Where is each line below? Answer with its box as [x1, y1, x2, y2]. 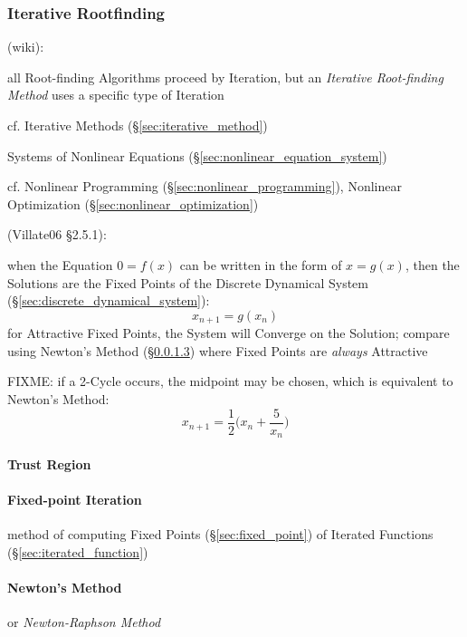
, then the [405, 255, 460, 274]
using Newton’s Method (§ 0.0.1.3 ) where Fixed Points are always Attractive [7, 341, 428, 360]
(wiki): [7, 37, 44, 56]
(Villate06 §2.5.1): [7, 225, 107, 244]
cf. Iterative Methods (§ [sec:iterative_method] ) [7, 116, 268, 134]
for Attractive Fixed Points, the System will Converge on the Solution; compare [7, 323, 450, 343]
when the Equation [7, 255, 113, 274]
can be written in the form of [179, 255, 342, 274]
